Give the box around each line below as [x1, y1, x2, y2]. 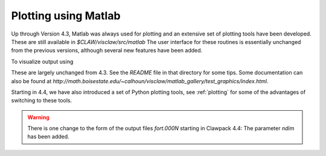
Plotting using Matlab [11, 9, 121, 22]
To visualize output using [11, 58, 74, 65]
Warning [27, 113, 50, 120]
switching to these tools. [11, 97, 72, 104]
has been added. [27, 133, 69, 140]
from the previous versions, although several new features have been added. [11, 47, 203, 54]
